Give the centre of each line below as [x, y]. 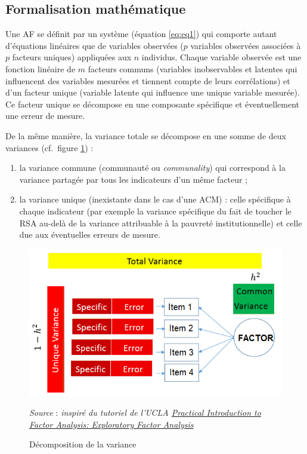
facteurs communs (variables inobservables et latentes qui [193, 68]
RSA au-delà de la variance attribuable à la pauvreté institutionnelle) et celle [161, 223]
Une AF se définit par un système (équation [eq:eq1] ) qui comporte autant [141, 34]
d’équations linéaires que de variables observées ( [94, 45]
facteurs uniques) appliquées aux [72, 57]
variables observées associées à [246, 45]
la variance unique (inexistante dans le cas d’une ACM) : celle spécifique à [155, 199]
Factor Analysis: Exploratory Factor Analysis [111, 424]
